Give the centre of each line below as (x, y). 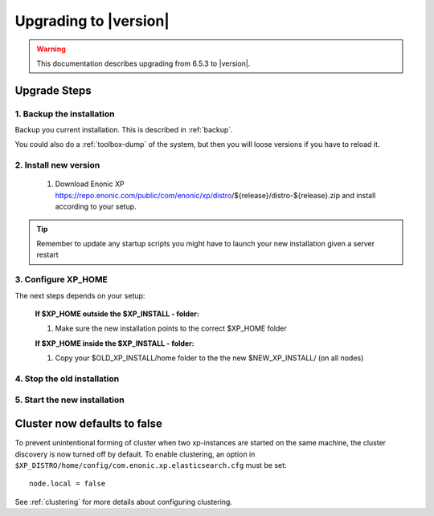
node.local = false (68, 484)
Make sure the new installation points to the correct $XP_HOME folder (171, 328)
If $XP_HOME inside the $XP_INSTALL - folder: (115, 343)
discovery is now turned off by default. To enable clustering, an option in (135, 454)
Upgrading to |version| (92, 21)
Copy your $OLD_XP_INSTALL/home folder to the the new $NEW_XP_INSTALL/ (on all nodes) (209, 358)
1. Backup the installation (65, 114)
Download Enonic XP (90, 184)
